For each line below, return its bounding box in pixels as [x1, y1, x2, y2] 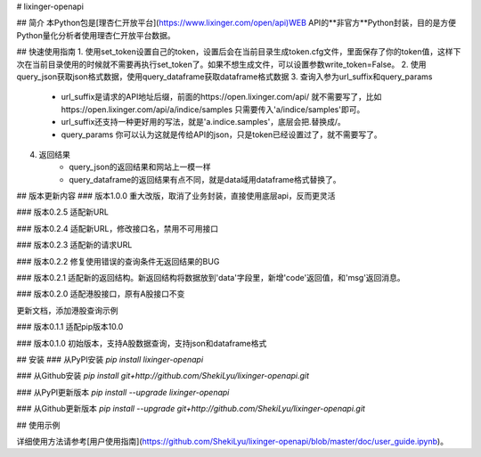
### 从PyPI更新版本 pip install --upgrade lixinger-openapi [16, 387, 230, 397]
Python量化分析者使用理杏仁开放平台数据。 [16, 29, 175, 40]
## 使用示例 [16, 420, 61, 430]
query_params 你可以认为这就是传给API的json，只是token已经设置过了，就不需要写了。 [61, 129, 382, 140]
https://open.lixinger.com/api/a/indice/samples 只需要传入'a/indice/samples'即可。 [61, 103, 365, 115]
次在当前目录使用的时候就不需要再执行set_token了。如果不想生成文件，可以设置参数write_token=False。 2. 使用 [16, 59, 427, 69]
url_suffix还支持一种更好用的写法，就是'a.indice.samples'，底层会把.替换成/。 [61, 117, 346, 127]
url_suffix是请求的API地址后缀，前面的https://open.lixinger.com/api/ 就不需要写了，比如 [61, 92, 382, 102]
